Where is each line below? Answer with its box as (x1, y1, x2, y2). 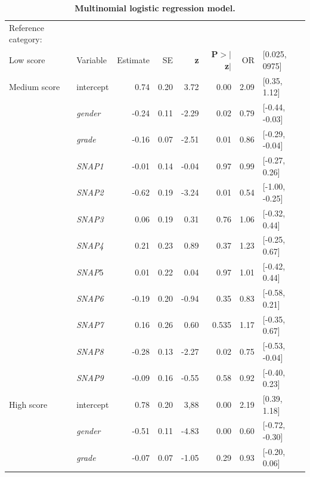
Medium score (9, 80, 60, 92)
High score (9, 398, 48, 410)
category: (9, 33, 42, 45)
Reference (9, 21, 44, 33)
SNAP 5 (76, 265, 104, 278)
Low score (9, 54, 45, 66)
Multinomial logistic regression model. (75, 2, 235, 14)
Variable (76, 54, 107, 66)
